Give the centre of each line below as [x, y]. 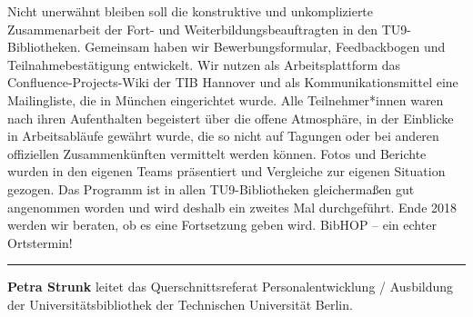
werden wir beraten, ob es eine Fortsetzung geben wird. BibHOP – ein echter [222, 225]
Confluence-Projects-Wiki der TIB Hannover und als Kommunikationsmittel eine [233, 82]
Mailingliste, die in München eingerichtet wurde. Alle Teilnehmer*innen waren [226, 99]
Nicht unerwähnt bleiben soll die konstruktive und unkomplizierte [191, 11]
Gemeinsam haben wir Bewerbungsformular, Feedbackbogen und [265, 47]
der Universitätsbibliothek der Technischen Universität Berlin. [180, 304]
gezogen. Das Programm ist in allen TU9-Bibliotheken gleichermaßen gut [211, 188]
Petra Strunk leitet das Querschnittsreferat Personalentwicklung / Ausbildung [231, 287]
